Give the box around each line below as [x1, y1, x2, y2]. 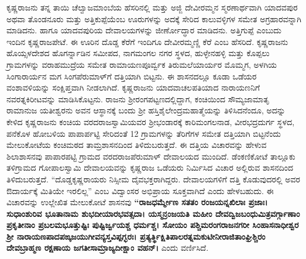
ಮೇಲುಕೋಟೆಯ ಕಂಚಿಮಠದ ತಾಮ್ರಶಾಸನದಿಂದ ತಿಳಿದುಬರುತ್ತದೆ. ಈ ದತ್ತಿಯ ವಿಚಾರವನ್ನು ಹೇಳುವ [6, 139, 267, 151]
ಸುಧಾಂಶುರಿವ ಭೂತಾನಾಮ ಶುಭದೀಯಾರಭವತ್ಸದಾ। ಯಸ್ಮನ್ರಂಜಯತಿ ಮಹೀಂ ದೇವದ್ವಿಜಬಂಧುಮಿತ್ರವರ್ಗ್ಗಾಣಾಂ [6, 207, 300, 219]
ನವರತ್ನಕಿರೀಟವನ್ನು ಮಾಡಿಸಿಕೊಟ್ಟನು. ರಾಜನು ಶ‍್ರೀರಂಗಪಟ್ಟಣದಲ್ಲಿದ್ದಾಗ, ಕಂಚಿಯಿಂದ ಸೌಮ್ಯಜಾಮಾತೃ [6, 92, 270, 105]
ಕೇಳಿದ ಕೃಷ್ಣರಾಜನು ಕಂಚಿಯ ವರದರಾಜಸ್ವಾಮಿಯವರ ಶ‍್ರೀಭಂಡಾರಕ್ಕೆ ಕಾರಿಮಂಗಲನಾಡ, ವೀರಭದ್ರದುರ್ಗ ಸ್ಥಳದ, [6, 115, 295, 127]
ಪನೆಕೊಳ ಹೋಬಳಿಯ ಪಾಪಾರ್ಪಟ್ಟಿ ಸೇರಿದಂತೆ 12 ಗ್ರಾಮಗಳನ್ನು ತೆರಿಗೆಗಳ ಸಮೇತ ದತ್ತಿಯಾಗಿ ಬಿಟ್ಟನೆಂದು [6, 127, 281, 139]
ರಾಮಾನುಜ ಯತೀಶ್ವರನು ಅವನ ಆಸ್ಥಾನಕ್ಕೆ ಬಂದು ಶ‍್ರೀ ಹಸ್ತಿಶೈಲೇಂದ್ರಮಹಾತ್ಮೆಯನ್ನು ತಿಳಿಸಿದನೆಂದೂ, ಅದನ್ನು [6, 104, 286, 116]
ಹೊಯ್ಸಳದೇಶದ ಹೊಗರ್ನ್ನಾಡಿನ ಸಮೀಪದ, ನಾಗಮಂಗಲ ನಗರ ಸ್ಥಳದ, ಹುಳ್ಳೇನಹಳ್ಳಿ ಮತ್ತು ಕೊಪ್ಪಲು [6, 47, 270, 59]
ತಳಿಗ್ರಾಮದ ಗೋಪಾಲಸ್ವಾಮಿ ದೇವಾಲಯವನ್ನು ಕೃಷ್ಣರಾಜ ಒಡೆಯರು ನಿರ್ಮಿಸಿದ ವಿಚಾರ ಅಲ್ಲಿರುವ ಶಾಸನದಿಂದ [6, 161, 294, 174]
